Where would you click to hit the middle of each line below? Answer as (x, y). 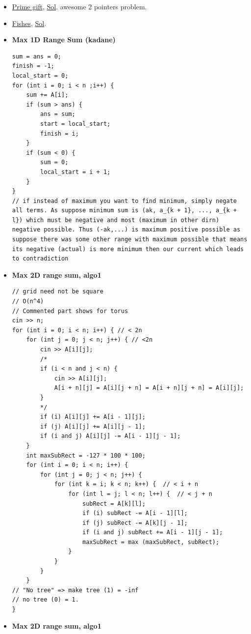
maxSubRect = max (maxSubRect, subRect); (151, 542)
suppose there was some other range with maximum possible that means (130, 240)
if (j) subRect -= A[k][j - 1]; (135, 523)
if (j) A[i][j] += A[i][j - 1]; (93, 426)
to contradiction (40, 259)
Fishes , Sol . (29, 23)
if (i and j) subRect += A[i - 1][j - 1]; (152, 533)
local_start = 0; (40, 75)
